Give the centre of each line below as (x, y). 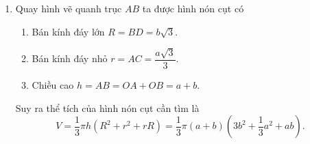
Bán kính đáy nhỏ (70, 58)
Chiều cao (53, 85)
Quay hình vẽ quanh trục (69, 8)
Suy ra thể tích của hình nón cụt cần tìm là (107, 107)
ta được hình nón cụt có (193, 8)
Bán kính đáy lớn (68, 31)
